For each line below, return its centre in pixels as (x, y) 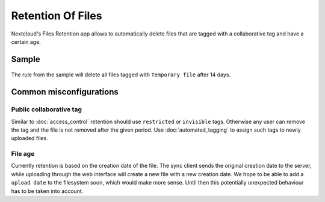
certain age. (26, 41)
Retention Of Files (57, 16)
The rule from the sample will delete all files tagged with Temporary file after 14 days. (121, 75)
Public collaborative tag (47, 109)
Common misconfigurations (65, 92)
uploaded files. (29, 138)
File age (23, 154)
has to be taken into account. (47, 191)
